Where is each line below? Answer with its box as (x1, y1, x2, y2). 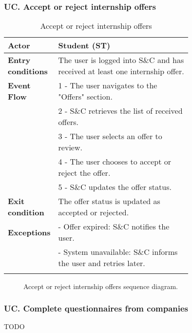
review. (58, 142, 82, 153)
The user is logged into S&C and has (58, 54, 184, 66)
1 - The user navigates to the (58, 80, 157, 91)
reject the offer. (58, 167, 111, 179)
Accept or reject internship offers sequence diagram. (23, 281, 178, 291)
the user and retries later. (58, 257, 145, 269)
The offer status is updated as (58, 195, 160, 207)
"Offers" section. (58, 91, 113, 103)
